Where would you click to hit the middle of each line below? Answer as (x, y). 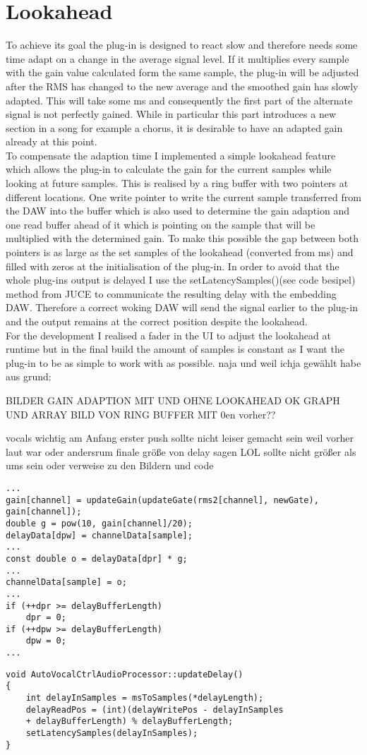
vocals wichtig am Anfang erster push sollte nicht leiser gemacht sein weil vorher (180, 438)
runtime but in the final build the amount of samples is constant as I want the (175, 349)
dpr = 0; (46, 618)
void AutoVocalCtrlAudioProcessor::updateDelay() (125, 674)
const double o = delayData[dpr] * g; (97, 558)
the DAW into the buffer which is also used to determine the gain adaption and (178, 211)
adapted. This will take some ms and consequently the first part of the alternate (179, 100)
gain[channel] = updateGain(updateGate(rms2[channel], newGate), (162, 500)
